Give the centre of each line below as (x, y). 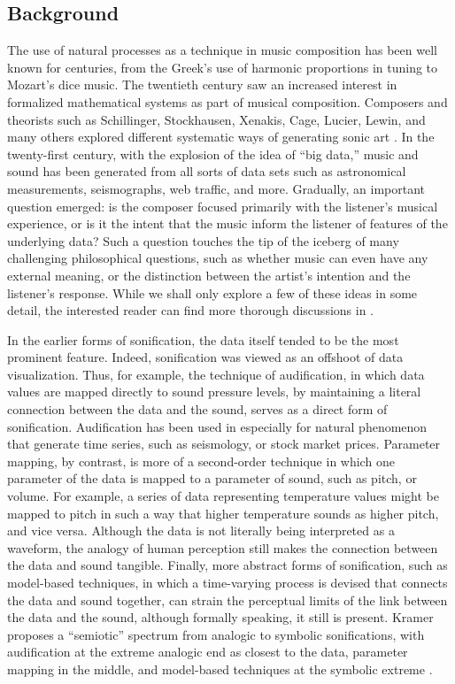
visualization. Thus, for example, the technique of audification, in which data (216, 374)
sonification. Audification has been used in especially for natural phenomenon (217, 426)
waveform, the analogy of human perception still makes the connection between (223, 547)
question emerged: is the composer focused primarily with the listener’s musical (223, 206)
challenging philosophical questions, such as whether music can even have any (218, 258)
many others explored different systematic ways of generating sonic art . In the (221, 137)
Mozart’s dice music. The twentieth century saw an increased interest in (202, 85)
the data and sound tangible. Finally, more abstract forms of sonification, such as (227, 565)
